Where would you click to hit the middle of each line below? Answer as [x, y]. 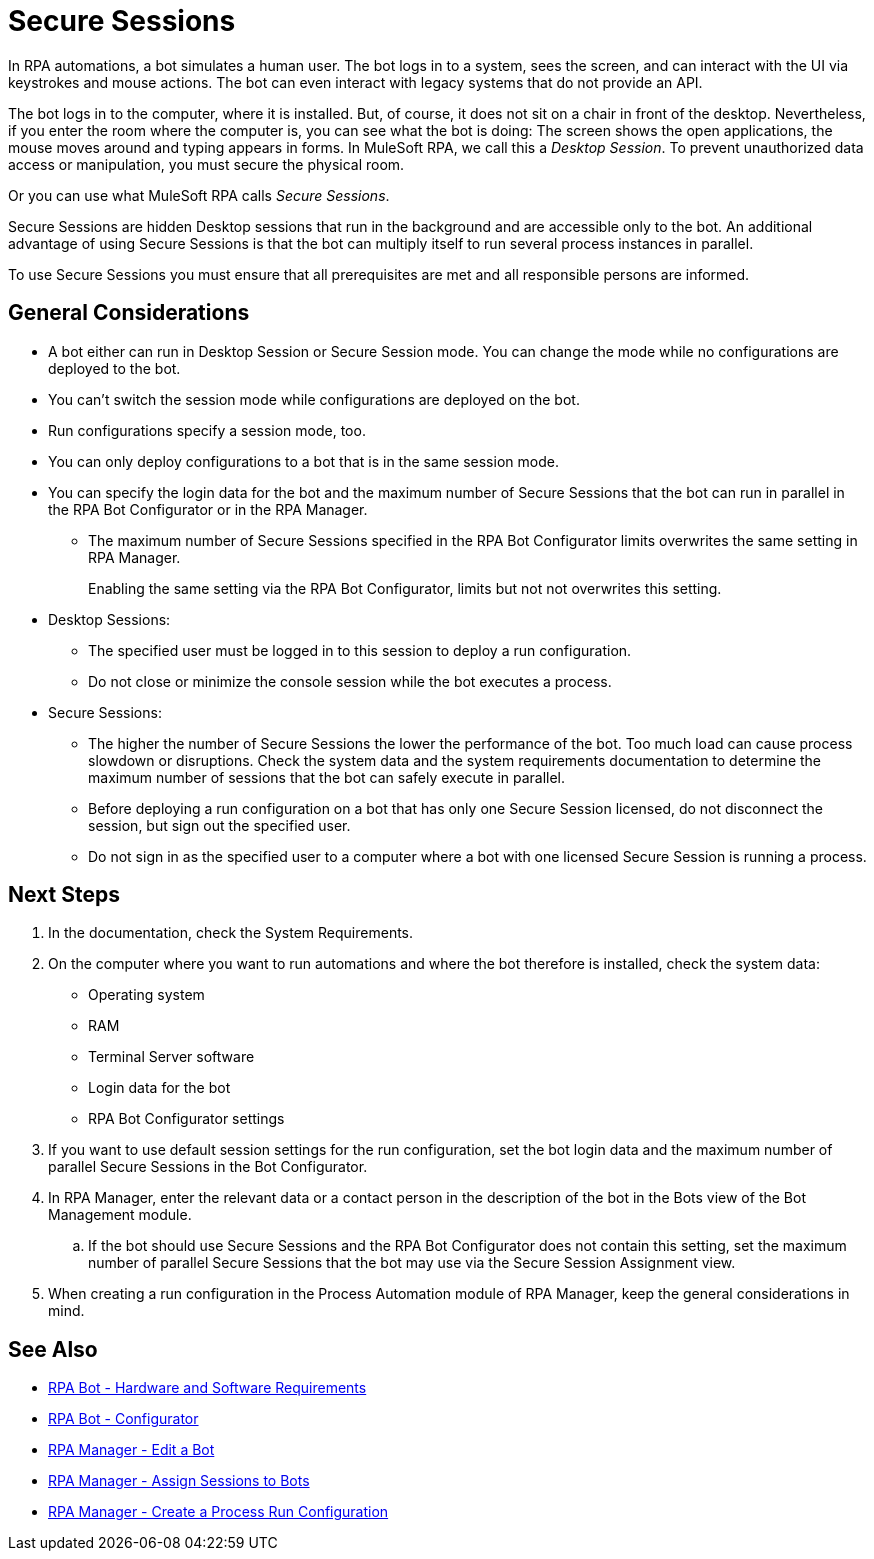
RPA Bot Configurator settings [186, 1119]
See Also [53, 1349]
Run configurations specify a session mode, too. [207, 430]
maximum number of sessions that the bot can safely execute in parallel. [327, 777]
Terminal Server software [171, 1057]
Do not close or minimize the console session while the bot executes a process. [350, 681]
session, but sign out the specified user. [219, 825]
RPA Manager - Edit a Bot [131, 1450]
